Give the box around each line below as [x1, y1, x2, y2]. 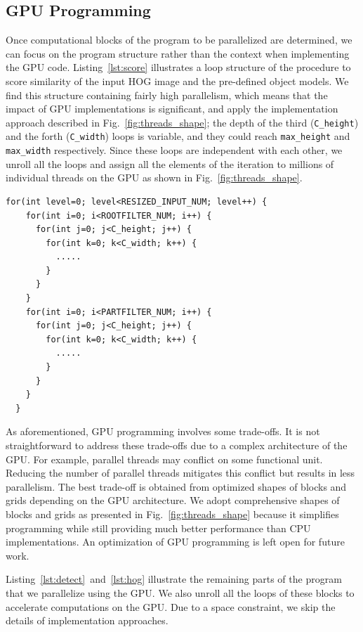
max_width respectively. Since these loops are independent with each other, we [6, 143, 343, 157]
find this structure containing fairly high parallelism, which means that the [6, 87, 328, 102]
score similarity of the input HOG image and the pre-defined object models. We [6, 73, 349, 88]
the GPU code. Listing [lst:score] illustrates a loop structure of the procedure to [6, 60, 351, 75]
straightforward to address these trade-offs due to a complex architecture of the [6, 438, 348, 453]
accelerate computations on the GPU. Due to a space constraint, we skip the [6, 599, 336, 614]
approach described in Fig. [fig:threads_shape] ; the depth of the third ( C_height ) [6, 115, 359, 129]
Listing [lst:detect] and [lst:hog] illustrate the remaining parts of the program [6, 572, 342, 586]
